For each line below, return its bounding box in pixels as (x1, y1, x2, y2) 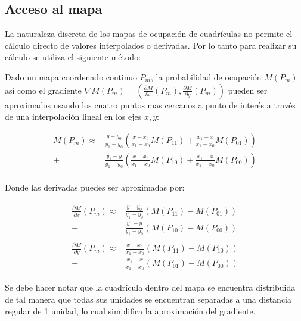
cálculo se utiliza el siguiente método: (5, 51, 141, 63)
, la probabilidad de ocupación (150, 70, 262, 83)
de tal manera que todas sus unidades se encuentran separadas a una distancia (5, 292, 291, 305)
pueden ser (228, 83, 268, 96)
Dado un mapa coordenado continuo (5, 70, 137, 83)
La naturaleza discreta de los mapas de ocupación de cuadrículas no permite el (5, 27, 293, 40)
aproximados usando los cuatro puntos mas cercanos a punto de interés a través (5, 98, 296, 111)
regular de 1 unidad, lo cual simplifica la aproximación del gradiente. (5, 304, 256, 317)
